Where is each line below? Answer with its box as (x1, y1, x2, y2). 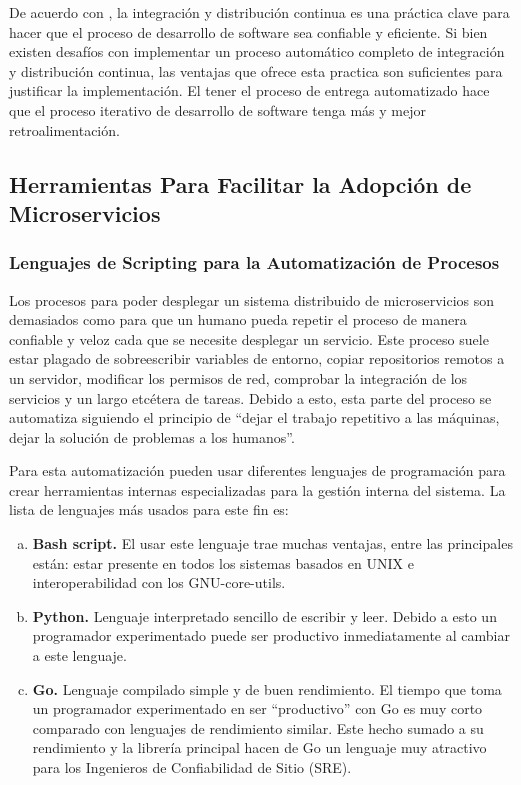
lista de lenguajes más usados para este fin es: (9, 499, 289, 520)
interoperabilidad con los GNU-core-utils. (32, 572, 286, 593)
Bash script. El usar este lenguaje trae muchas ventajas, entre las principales (32, 533, 513, 554)
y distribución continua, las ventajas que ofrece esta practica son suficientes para (9, 60, 503, 81)
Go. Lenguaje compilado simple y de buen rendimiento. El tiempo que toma (32, 678, 502, 699)
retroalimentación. (9, 119, 120, 140)
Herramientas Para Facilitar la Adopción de (9, 168, 472, 199)
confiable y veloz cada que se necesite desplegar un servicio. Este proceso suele (9, 328, 489, 349)
